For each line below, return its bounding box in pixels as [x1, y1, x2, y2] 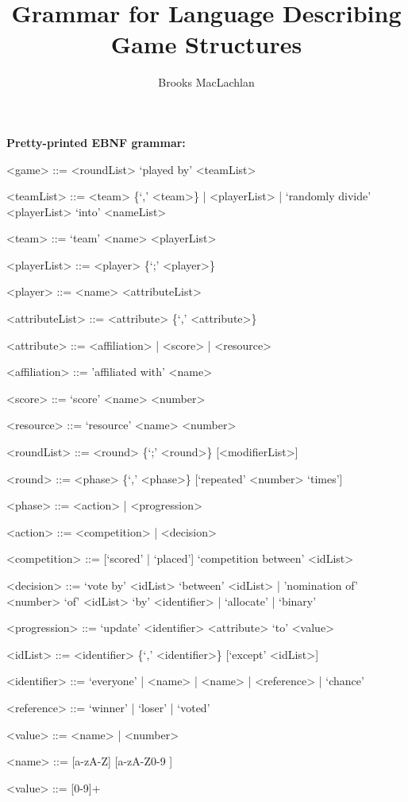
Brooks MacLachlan [158, 74, 255, 91]
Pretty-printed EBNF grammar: [6, 134, 186, 150]
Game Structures [110, 28, 302, 60]
